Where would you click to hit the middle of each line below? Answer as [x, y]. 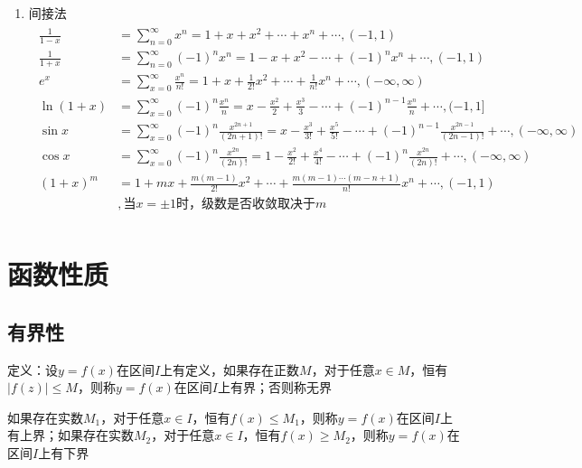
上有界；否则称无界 [274, 387]
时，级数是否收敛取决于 [246, 204]
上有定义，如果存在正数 [230, 369]
